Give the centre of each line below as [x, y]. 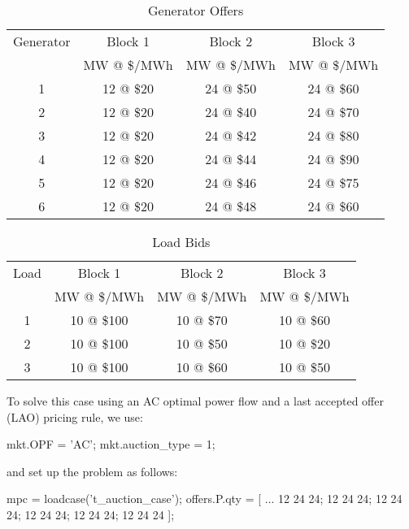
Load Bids [181, 242]
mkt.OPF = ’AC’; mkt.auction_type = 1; [111, 444]
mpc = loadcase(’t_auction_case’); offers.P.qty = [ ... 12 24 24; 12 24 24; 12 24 [204, 499]
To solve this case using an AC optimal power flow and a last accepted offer [195, 401]
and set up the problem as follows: [92, 471]
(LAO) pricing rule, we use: [75, 416]
